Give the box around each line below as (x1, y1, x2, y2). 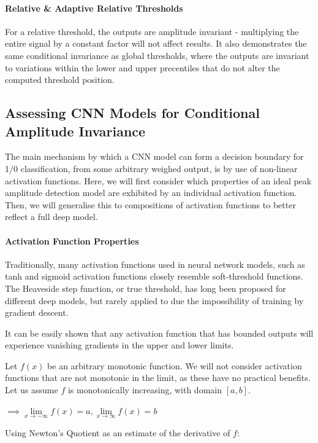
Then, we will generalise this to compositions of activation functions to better (5, 198, 296, 211)
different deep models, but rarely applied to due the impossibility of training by (5, 294, 304, 307)
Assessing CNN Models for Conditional (5, 103, 260, 122)
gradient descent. (5, 306, 69, 319)
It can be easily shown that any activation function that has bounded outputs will (5, 326, 314, 339)
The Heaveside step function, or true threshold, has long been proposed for (5, 281, 286, 294)
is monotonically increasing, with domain (67, 383, 222, 396)
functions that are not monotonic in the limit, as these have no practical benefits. (5, 371, 311, 384)
